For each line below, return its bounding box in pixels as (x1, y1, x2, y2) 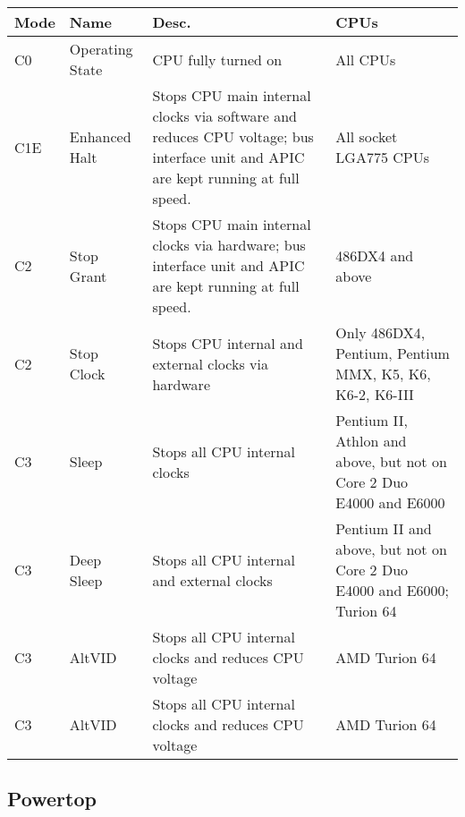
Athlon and (335, 430, 407, 451)
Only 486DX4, (335, 322, 426, 343)
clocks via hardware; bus (152, 234, 306, 255)
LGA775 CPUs (335, 147, 429, 167)
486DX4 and (335, 244, 414, 266)
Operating (69, 38, 133, 59)
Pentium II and (335, 518, 432, 539)
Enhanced (69, 126, 131, 147)
